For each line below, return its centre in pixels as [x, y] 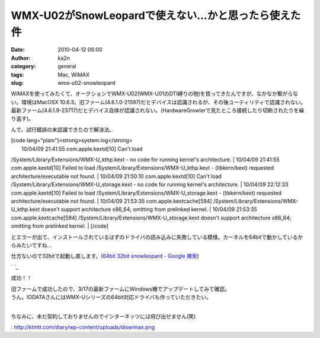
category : [23, 66]
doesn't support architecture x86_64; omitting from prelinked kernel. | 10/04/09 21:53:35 [149, 209]
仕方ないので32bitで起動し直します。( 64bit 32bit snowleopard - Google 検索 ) [105, 256]
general [67, 66]
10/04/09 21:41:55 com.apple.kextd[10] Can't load [82, 149]
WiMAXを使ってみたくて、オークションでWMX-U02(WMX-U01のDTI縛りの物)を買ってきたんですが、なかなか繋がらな [155, 94]
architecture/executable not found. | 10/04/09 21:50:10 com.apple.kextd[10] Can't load [116, 176]
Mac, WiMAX [74, 75]
